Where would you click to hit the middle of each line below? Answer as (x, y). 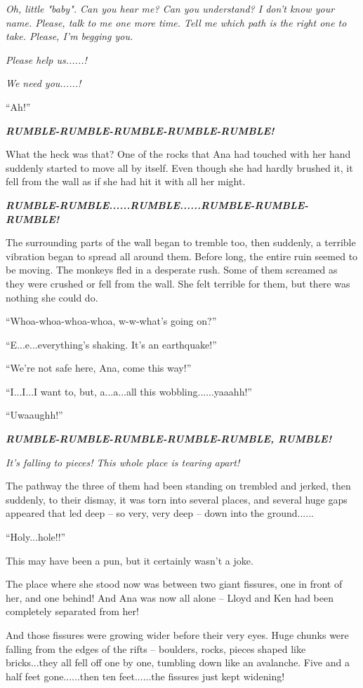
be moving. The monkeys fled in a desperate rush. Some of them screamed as (172, 270)
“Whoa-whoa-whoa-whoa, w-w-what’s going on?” (111, 321)
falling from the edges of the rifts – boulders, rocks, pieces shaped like (156, 648)
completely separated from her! (72, 611)
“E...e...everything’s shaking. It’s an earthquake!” (111, 344)
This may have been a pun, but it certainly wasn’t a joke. (130, 560)
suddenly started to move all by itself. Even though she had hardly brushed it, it (179, 167)
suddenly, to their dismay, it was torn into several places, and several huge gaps (177, 499)
